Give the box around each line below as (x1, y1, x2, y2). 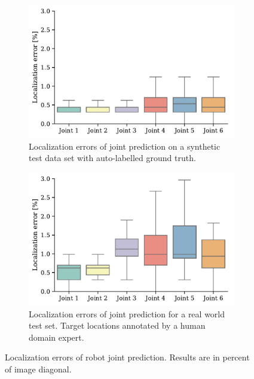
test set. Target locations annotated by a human (29, 319, 206, 332)
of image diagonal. (5, 362, 72, 375)
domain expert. (29, 331, 84, 343)
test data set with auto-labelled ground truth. (29, 151, 196, 164)
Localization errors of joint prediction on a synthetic (29, 140, 221, 152)
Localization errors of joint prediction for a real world (29, 307, 225, 320)
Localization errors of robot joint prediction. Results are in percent (5, 351, 250, 363)
